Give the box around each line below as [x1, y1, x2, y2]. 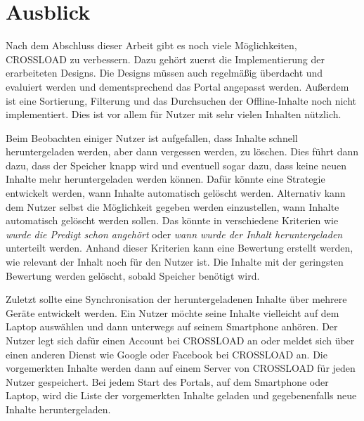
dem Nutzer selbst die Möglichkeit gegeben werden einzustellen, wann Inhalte [6, 199, 339, 214]
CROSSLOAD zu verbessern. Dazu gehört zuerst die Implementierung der [6, 51, 325, 66]
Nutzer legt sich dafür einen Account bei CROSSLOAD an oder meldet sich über [6, 333, 355, 347]
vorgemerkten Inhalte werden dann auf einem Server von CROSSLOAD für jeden [6, 361, 356, 375]
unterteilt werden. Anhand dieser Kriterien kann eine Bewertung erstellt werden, [6, 240, 353, 255]
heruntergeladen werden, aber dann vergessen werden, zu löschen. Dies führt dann [6, 144, 359, 159]
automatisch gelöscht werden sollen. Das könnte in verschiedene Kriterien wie [6, 213, 339, 228]
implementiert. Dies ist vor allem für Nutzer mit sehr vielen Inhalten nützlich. [6, 107, 342, 122]
